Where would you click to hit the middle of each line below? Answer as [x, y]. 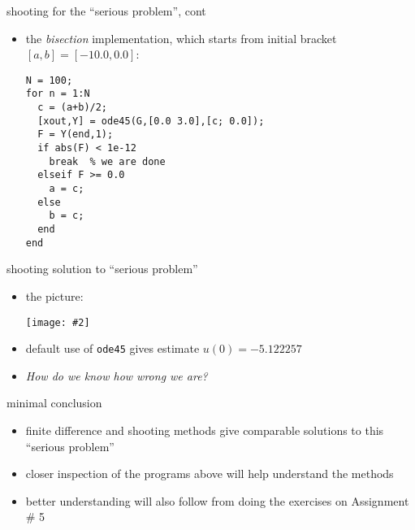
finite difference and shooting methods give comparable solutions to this [205, 430]
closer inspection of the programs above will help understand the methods [210, 474]
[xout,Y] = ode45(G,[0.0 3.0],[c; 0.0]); [151, 121]
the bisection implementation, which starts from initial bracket [181, 38]
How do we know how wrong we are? [117, 375]
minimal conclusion [54, 403]
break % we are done [107, 161]
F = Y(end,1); [76, 135]
